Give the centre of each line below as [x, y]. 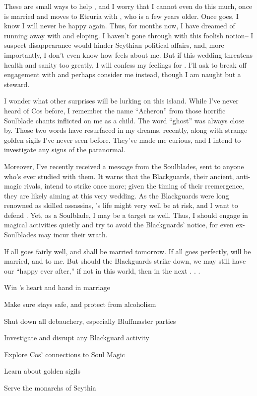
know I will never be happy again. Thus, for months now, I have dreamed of [120, 26]
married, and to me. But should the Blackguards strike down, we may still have [125, 261]
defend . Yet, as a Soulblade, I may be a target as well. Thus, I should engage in [126, 215]
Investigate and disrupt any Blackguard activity [77, 338]
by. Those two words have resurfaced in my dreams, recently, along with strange [126, 130]
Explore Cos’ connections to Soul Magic [64, 354]
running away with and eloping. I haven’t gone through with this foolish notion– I [129, 35]
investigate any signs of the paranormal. [65, 149]
